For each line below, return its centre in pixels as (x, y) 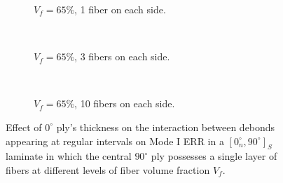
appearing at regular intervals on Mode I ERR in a (115, 141)
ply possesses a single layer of (214, 156)
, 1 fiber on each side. (120, 9)
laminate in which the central (69, 156)
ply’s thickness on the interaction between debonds (166, 127)
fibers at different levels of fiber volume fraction (108, 169)
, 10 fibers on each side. (125, 103)
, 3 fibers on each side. (122, 56)
